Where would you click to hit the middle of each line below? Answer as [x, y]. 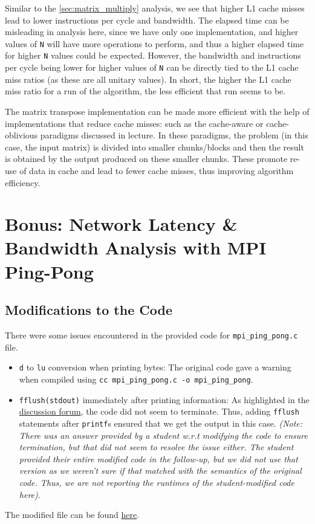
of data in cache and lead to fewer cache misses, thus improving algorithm [157, 170]
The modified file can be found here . [72, 515]
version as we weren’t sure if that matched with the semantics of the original [160, 471]
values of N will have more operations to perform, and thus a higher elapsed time [154, 43]
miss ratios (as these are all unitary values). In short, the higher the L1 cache [148, 79]
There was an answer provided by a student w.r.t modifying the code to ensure [163, 435]
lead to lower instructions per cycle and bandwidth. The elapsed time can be [147, 20]
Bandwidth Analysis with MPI [136, 247]
